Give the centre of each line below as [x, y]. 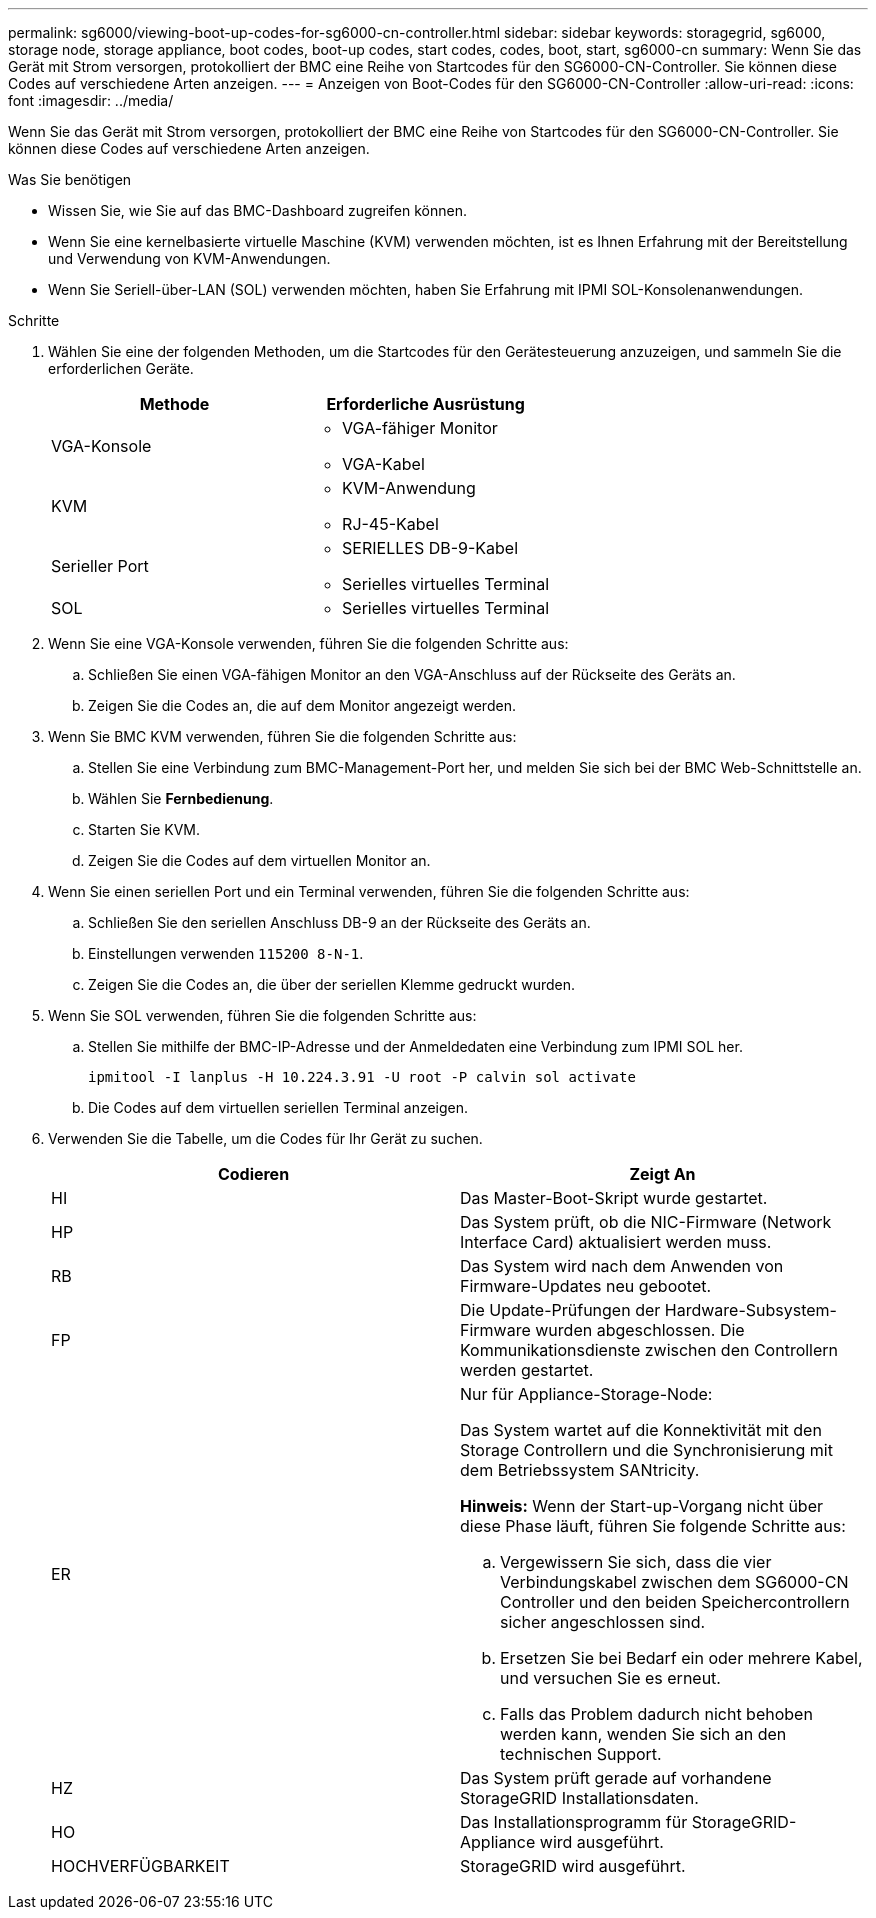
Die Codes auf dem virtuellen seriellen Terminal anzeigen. [278, 1107]
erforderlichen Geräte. [121, 368]
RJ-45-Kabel [390, 524]
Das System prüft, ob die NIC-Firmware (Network [646, 1222]
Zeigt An [662, 1174]
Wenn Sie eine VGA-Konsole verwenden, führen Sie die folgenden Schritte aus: [308, 643]
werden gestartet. [527, 1370]
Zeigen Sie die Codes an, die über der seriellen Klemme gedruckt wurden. [331, 984]
